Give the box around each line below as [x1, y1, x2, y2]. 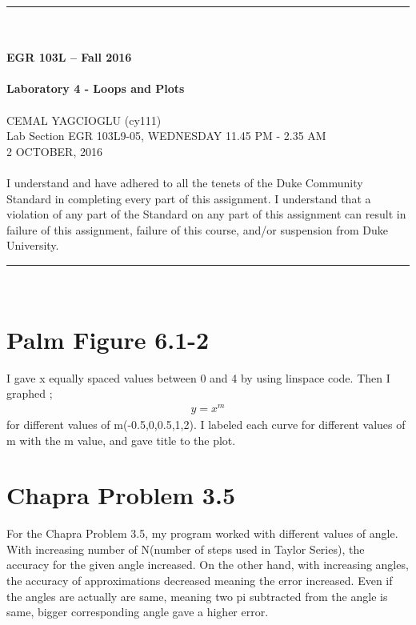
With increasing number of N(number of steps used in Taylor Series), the [6, 540, 365, 557]
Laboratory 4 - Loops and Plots [6, 80, 185, 97]
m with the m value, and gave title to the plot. [6, 431, 236, 448]
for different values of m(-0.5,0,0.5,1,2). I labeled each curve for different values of [6, 415, 406, 432]
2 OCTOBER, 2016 [6, 142, 102, 159]
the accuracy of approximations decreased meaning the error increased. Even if [6, 572, 393, 589]
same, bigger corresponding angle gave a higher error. [6, 603, 269, 620]
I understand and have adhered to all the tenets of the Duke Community [6, 174, 363, 190]
